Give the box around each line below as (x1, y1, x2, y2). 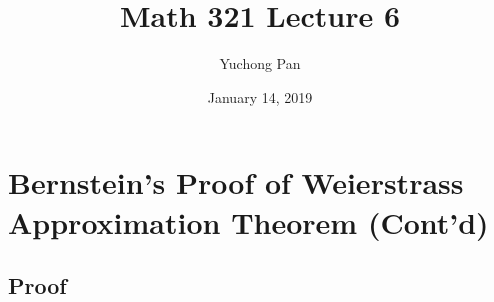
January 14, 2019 (207, 86, 313, 107)
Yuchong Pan (219, 53, 301, 74)
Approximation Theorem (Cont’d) (8, 201, 489, 242)
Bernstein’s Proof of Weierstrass (8, 162, 464, 203)
